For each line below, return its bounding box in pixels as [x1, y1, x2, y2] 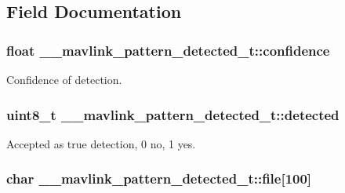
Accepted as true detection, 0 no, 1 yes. [6, 135, 196, 151]
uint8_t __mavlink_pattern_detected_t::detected [6, 104, 340, 124]
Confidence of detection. [6, 71, 122, 87]
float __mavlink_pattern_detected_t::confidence [6, 40, 330, 60]
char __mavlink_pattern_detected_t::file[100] [6, 169, 312, 188]
